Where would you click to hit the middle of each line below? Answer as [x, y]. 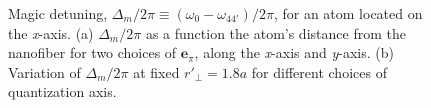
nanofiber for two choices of [92, 52]
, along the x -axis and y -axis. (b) [294, 52]
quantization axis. [62, 91]
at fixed [156, 71]
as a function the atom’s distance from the [275, 32]
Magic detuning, [58, 13]
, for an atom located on [348, 13]
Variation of [44, 71]
